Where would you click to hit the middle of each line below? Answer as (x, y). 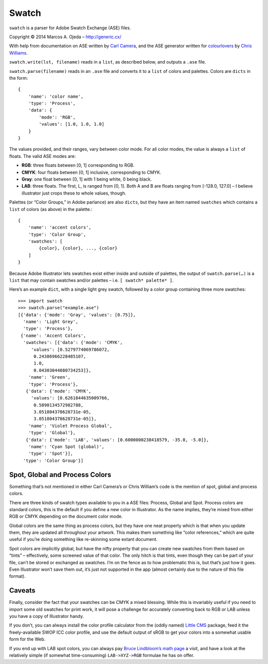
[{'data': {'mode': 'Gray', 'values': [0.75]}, (77, 315)
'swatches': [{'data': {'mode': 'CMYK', (73, 343)
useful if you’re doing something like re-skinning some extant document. (83, 539)
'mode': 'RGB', (57, 117)
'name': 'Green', (49, 377)
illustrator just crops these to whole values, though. (74, 193)
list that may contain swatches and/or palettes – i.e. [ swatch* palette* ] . (91, 280)
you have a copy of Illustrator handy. (46, 616)
